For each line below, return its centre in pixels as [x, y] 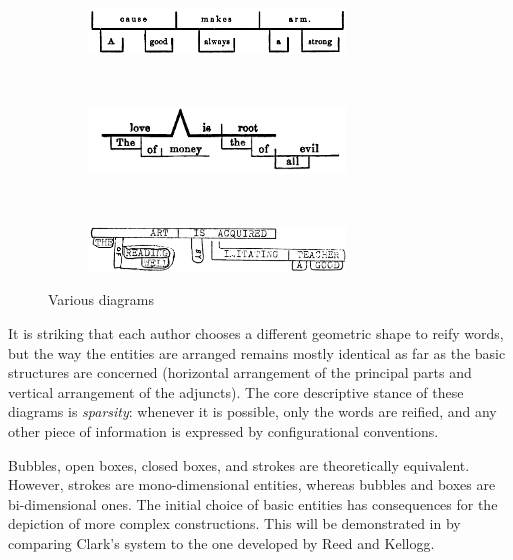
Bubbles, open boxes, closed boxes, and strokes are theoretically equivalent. [239, 464]
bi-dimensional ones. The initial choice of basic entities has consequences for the [253, 503]
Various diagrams [101, 299]
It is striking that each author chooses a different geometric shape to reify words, [256, 332]
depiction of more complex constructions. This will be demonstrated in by [234, 523]
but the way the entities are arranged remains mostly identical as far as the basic [257, 352]
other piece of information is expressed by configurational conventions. [223, 430]
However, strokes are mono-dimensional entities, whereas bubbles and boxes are [252, 484]
